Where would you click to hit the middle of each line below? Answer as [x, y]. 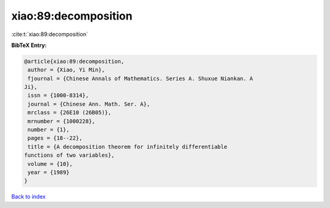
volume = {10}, [50, 164]
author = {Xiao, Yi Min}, [66, 70]
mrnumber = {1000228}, [62, 121]
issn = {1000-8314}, [58, 95]
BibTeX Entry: [29, 45]
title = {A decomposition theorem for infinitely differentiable [127, 147]
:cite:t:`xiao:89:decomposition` [50, 34]
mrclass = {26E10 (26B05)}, [70, 113]
